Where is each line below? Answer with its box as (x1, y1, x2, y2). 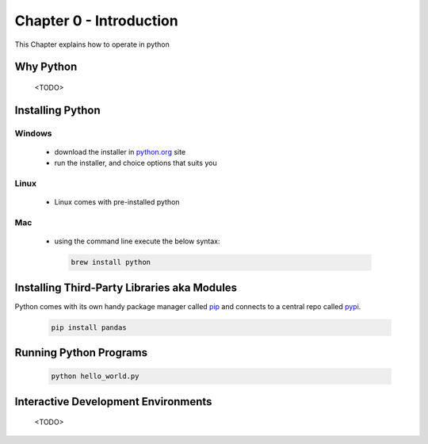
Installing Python (14, 103, 101, 117)
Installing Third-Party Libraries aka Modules (14, 281, 238, 294)
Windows (14, 128, 52, 139)
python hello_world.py (51, 372, 139, 381)
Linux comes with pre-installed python (54, 197, 180, 207)
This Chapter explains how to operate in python (14, 40, 170, 49)
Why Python (14, 60, 78, 74)
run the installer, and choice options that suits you (54, 159, 217, 168)
